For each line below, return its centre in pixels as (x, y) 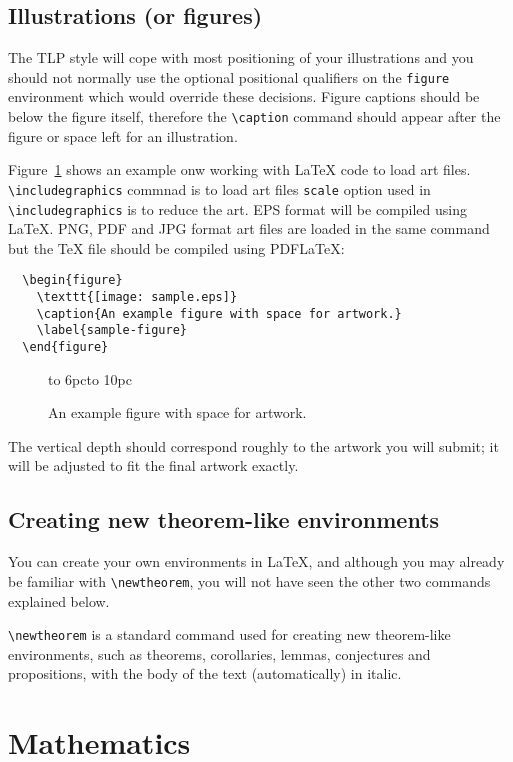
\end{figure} (65, 347)
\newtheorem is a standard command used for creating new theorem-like (229, 634)
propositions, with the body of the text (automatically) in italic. (205, 673)
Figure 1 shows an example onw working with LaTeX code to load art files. (239, 169)
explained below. (59, 600)
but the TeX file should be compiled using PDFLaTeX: (176, 247)
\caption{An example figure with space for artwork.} (219, 313)
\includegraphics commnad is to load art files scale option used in (219, 188)
